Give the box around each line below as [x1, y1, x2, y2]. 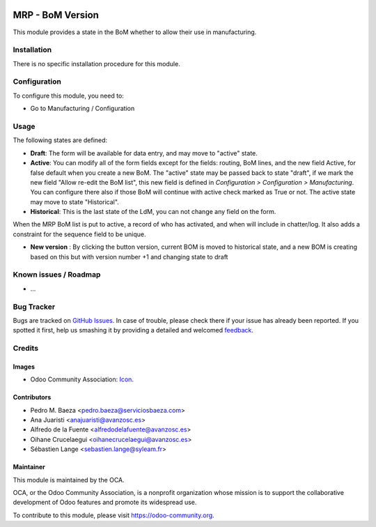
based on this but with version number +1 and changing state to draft [30, 252, 228, 261]
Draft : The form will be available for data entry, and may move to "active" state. [30, 148, 258, 157]
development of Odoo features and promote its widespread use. [13, 498, 197, 507]
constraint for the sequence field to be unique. [13, 230, 146, 238]
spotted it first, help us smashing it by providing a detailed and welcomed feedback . [13, 326, 254, 335]
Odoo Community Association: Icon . [30, 375, 134, 383]
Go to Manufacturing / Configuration [30, 105, 135, 113]
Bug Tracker [13, 302, 56, 312]
